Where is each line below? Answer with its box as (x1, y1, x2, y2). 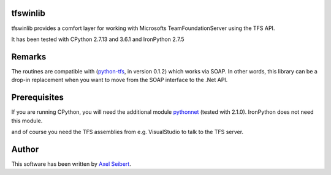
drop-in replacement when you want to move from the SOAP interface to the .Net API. (11, 76, 228, 84)
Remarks (11, 51, 47, 62)
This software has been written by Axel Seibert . (11, 160, 131, 168)
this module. (11, 117, 43, 124)
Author (11, 144, 39, 154)
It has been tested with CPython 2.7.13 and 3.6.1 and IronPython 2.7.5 (11, 35, 185, 43)
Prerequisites (11, 92, 64, 103)
